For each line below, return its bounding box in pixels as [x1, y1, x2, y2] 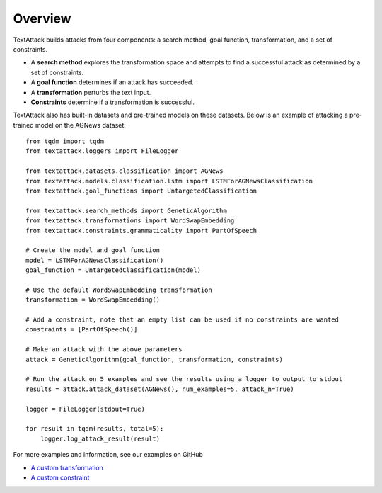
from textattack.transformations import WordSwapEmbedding [25, 217, 235, 225]
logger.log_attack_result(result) [40, 434, 161, 443]
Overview [13, 11, 71, 26]
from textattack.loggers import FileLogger [25, 147, 179, 155]
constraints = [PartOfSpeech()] [25, 326, 138, 334]
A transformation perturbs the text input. [30, 88, 151, 96]
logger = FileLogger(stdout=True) [25, 404, 145, 413]
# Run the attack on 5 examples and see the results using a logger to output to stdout [25, 375, 343, 383]
